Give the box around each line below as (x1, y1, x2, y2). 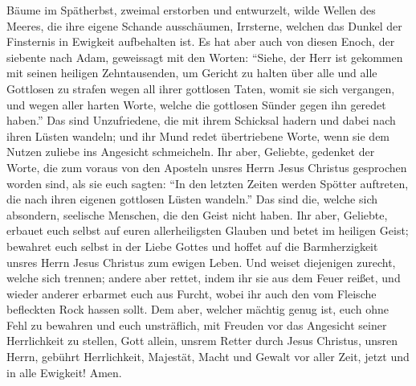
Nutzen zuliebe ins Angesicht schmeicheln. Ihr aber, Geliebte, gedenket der (6, 143, 375, 160)
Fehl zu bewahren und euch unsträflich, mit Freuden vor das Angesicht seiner (6, 316, 387, 333)
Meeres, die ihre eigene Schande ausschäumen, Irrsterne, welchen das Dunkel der (6, 17, 402, 34)
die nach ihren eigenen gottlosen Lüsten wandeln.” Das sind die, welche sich (6, 191, 377, 207)
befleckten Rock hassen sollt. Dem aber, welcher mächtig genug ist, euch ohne (6, 301, 389, 318)
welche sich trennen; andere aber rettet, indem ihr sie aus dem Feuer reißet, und (6, 269, 401, 286)
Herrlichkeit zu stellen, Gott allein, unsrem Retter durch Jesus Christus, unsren (6, 332, 398, 349)
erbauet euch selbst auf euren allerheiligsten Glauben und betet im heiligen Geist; (6, 222, 409, 239)
